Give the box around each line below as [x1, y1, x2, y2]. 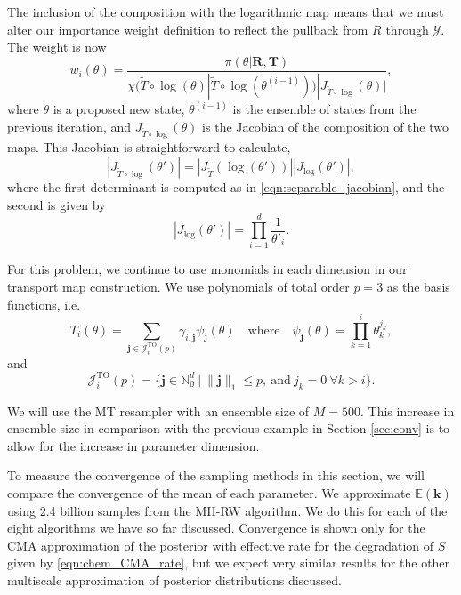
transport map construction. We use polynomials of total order [7, 277, 350, 295]
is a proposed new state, [53, 100, 185, 118]
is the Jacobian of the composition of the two [202, 117, 449, 135]
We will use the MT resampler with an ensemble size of [7, 401, 310, 420]
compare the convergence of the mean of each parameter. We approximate [7, 484, 411, 503]
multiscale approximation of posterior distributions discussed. [7, 571, 343, 590]
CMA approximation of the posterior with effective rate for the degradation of [7, 535, 434, 554]
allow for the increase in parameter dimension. [7, 436, 260, 454]
